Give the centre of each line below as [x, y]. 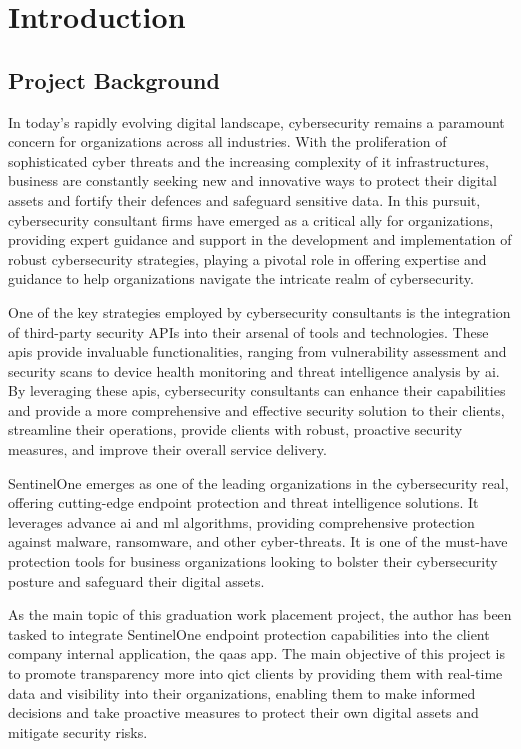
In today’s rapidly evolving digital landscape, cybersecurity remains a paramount [256, 121]
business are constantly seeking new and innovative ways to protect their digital [253, 180]
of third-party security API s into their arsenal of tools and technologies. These [248, 331]
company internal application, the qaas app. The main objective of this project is [256, 653]
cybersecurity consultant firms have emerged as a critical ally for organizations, [251, 219]
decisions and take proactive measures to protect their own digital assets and [243, 712]
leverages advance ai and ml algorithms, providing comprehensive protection [241, 521]
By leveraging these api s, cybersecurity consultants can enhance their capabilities [257, 390]
